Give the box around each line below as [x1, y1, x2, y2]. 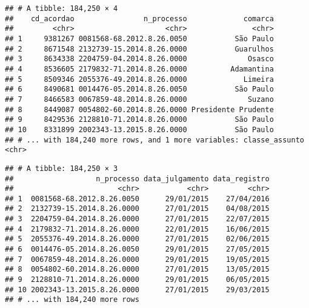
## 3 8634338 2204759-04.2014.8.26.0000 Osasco [5, 55, 274, 64]
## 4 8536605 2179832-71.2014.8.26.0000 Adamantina [5, 64, 274, 73]
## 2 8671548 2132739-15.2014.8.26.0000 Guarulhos [5, 44, 274, 53]
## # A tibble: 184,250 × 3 [5, 164, 118, 173]
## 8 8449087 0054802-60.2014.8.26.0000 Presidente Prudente [5, 105, 274, 114]
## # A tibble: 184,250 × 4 [5, 4, 118, 13]
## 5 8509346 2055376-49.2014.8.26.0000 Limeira [5, 75, 274, 84]
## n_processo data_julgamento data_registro [5, 174, 270, 183]
